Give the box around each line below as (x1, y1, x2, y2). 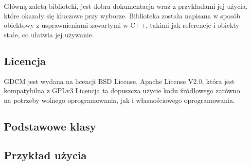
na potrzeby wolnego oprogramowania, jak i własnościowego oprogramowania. (4, 95, 235, 105)
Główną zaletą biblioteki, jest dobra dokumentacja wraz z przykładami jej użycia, (4, 1, 248, 11)
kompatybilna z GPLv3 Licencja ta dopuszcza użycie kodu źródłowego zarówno (4, 85, 240, 96)
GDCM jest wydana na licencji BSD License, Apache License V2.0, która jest (4, 76, 235, 86)
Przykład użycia (4, 147, 87, 162)
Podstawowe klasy (4, 118, 96, 133)
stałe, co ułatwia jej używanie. (4, 29, 94, 39)
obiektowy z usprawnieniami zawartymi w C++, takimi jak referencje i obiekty (4, 20, 239, 30)
